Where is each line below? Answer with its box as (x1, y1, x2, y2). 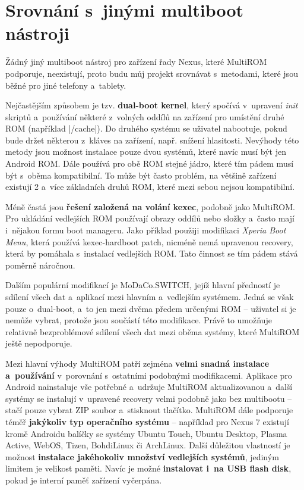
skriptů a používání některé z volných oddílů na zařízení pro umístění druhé (5, 110, 284, 123)
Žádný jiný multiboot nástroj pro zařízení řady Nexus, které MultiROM (5, 55, 267, 68)
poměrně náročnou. (5, 258, 75, 271)
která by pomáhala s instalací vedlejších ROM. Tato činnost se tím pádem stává (5, 247, 298, 260)
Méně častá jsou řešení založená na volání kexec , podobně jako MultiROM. (5, 200, 295, 213)
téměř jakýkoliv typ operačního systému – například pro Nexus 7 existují (5, 415, 290, 427)
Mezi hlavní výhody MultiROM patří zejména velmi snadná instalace (5, 357, 270, 369)
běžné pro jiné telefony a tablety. (5, 79, 126, 91)
